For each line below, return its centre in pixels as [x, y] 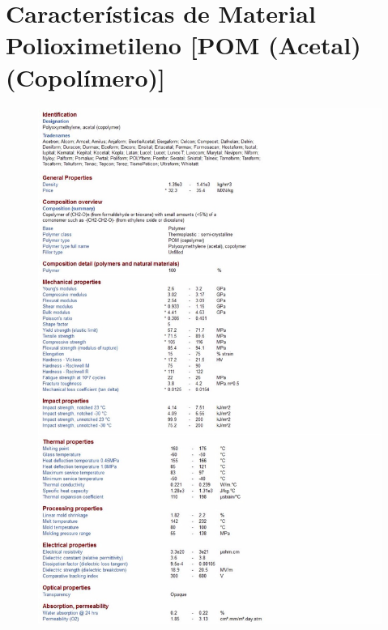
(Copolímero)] [86, 77]
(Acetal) [315, 45]
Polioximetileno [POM [133, 45]
